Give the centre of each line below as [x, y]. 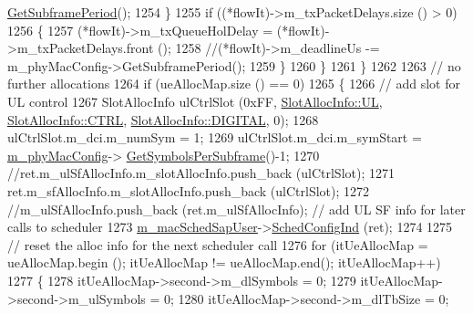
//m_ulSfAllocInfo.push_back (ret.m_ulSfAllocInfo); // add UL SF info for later [236, 209]
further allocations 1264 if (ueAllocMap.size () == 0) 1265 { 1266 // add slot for [234, 84]
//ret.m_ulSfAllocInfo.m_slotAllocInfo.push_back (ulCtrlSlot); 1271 [201, 173]
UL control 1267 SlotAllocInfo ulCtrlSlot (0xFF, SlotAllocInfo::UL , [195, 101]
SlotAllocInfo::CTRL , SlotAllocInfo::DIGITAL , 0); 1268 [163, 119]
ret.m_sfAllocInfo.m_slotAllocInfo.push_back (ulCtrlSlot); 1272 [189, 190]
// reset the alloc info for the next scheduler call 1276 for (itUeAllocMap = [218, 244]
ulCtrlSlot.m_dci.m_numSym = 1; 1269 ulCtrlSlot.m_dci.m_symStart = [215, 137]
